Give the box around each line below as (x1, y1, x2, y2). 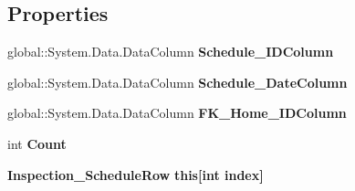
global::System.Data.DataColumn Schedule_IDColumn (7, 42, 334, 61)
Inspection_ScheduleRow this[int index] (7, 164, 264, 184)
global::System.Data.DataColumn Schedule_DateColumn (7, 72, 348, 91)
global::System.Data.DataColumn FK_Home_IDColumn (7, 103, 347, 122)
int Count (7, 133, 67, 153)
